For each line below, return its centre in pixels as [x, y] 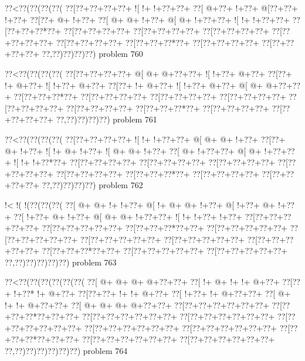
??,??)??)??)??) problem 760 [92, 54]
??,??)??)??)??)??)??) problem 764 [66, 351]
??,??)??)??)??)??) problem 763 [61, 262]
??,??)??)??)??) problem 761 [106, 119]
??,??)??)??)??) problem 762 [92, 185]
